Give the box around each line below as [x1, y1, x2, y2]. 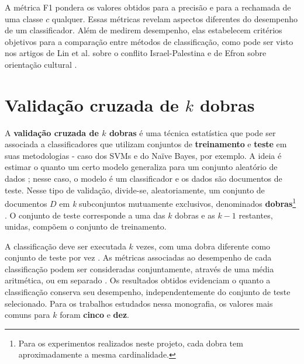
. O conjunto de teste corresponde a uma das [5, 209, 165, 221]
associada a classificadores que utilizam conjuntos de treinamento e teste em [5, 138, 287, 150]
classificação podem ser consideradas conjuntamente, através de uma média [5, 262, 274, 275]
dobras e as [175, 209, 215, 221]
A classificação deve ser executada [5, 240, 126, 252]
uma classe [5, 12, 43, 25]
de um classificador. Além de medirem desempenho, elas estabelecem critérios [5, 24, 282, 36]
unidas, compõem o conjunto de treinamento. [5, 220, 167, 233]
